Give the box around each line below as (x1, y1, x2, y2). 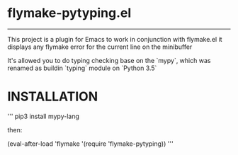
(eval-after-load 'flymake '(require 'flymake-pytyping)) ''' (7, 139, 174, 148)
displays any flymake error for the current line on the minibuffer (7, 42, 193, 51)
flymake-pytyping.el (7, 5, 132, 21)
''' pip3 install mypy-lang (7, 112, 80, 120)
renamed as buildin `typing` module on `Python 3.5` (7, 64, 157, 72)
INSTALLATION (7, 88, 98, 105)
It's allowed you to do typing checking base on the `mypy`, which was (7, 56, 211, 64)
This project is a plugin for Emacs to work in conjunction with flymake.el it (7, 35, 222, 43)
